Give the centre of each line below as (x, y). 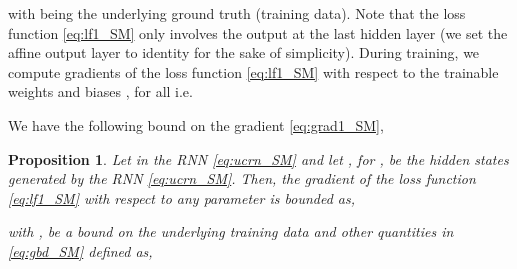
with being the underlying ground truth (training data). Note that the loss (237, 13)
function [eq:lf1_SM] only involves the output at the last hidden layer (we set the (258, 32)
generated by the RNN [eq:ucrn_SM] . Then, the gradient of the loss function (242, 178)
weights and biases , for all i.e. (100, 91)
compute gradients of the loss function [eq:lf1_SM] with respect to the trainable (253, 71)
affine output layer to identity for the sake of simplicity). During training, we (244, 52)
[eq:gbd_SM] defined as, (80, 250)
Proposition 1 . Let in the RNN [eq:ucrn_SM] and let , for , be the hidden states (258, 158)
